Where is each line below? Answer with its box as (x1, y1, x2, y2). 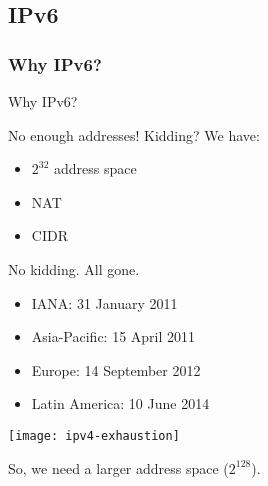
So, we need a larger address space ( (8, 457, 229, 478)
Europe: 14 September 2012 (31, 359, 201, 380)
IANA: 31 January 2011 (31, 292, 178, 313)
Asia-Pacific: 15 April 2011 (31, 326, 196, 347)
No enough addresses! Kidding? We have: (8, 124, 260, 145)
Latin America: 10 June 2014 (31, 393, 210, 414)
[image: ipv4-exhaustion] (8, 428, 180, 443)
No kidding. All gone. (8, 258, 140, 279)
